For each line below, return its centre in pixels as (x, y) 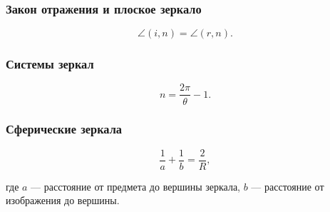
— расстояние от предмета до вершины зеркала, (135, 186)
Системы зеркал (50, 64)
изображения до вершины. (63, 200)
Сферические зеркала (64, 129)
